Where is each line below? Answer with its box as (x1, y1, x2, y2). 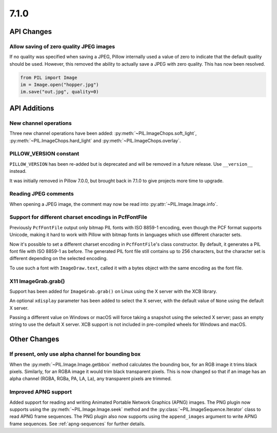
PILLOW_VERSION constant (9, 150, 80, 158)
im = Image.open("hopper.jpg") (20, 82, 100, 88)
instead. (9, 168, 27, 174)
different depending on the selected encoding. (9, 255, 108, 262)
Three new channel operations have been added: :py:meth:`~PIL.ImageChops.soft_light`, (9, 130, 197, 136)
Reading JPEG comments (9, 190, 74, 198)
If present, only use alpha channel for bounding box (9, 350, 141, 358)
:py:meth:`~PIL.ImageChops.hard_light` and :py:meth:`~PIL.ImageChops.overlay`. (9, 137, 181, 144)
